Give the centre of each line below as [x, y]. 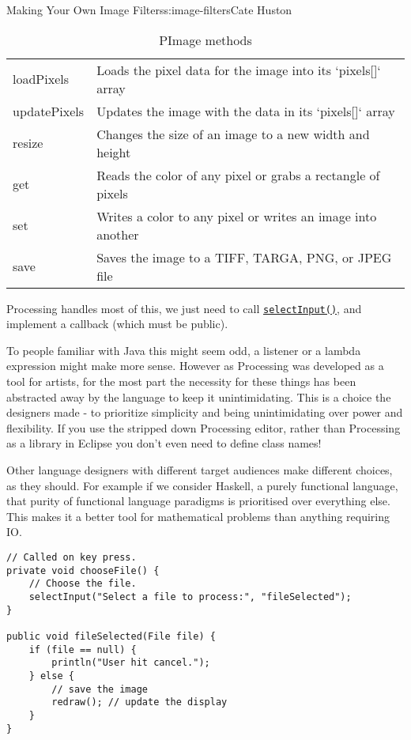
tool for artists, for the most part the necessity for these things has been [181, 381]
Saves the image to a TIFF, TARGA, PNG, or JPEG [244, 257]
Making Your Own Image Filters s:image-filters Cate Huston [149, 9]
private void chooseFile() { [83, 570]
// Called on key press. [72, 557]
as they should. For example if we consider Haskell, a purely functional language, [202, 485]
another [118, 234]
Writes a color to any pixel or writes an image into [237, 216]
